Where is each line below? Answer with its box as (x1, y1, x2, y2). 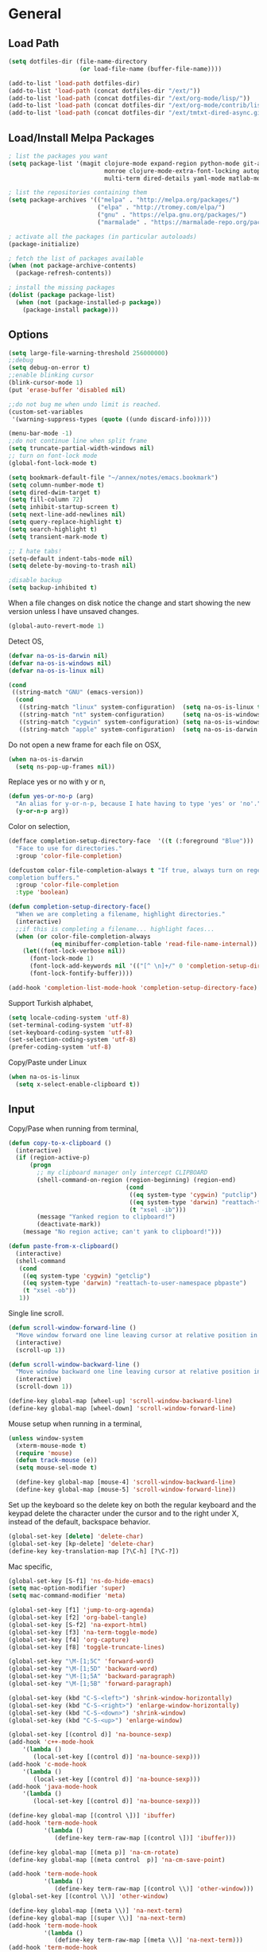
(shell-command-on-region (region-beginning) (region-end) (37, 1176, 237, 1184)
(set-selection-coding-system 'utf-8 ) (8, 1036, 137, 1044)
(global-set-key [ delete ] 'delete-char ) (8, 1532, 145, 1540)
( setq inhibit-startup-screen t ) (8, 503, 119, 511)
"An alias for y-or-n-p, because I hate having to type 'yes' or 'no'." (15, 800, 261, 808)
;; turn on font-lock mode (8, 452, 98, 460)
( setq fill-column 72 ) (8, 495, 83, 504)
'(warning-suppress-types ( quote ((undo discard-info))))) (11, 415, 212, 423)
